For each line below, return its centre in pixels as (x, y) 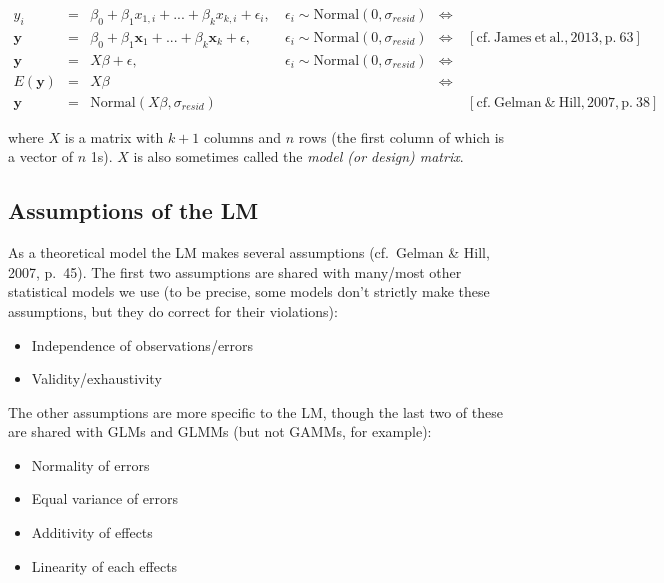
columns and (242, 136)
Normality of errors (90, 464)
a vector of (40, 156)
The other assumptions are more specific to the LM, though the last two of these (255, 411)
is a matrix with (114, 136)
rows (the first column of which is (401, 136)
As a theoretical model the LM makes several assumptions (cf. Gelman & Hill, (249, 252)
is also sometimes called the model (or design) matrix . (298, 156)
